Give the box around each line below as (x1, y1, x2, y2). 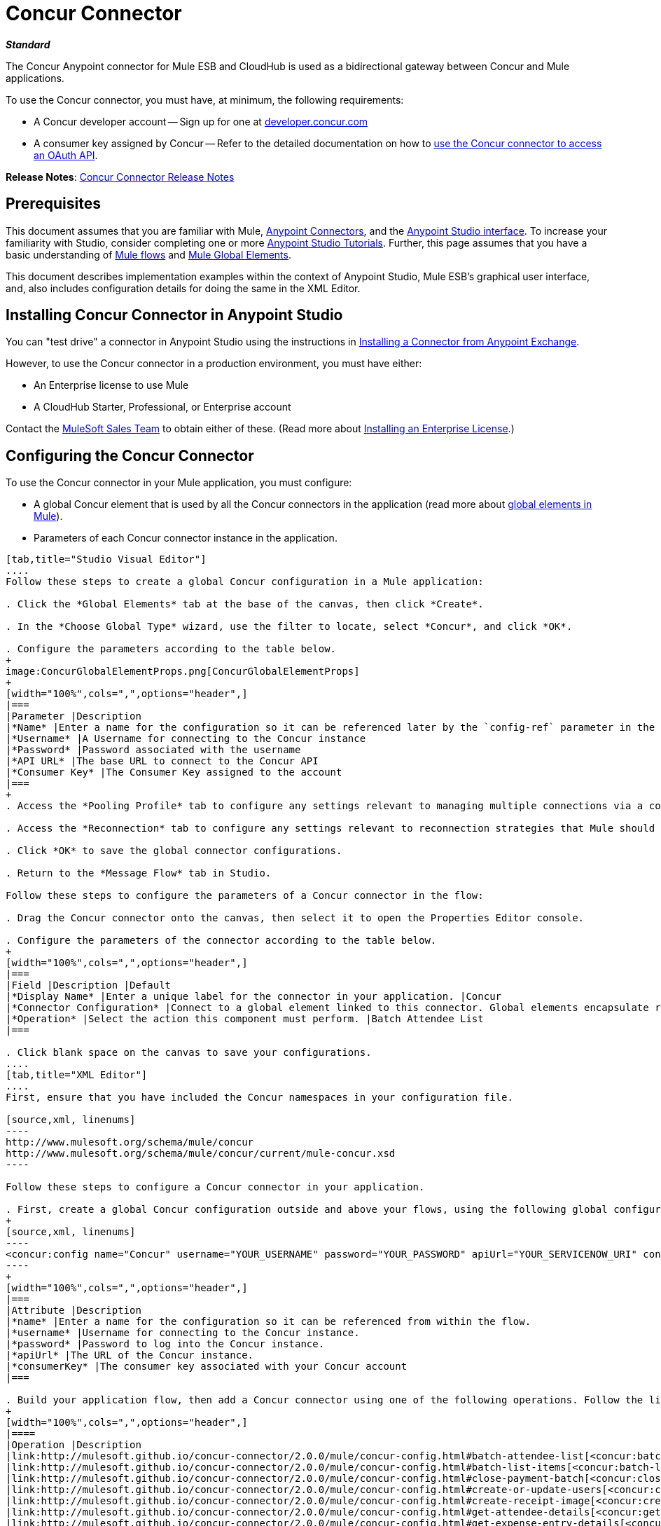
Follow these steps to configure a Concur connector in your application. (6, 1181, 425, 1193)
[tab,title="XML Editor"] (6, 1069, 148, 1081)
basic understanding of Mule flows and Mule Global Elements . (6, 248, 291, 261)
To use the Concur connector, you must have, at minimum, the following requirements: (6, 93, 404, 106)
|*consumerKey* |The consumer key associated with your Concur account (6, 1361, 408, 1373)
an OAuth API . (34, 149, 98, 161)
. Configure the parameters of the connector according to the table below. (6, 935, 437, 947)
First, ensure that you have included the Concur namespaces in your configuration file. (6, 1092, 513, 1104)
